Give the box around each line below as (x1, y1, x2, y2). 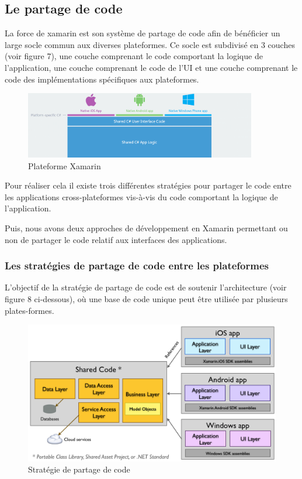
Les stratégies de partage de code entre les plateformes (5, 258, 269, 273)
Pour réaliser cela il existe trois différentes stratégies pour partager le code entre (5, 179, 291, 191)
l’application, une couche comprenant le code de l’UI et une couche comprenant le (5, 61, 298, 73)
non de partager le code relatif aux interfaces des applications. (5, 233, 227, 245)
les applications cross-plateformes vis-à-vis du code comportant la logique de (5, 190, 278, 203)
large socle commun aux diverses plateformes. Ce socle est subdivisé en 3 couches (5, 38, 295, 50)
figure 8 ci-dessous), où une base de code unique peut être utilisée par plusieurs (5, 293, 288, 305)
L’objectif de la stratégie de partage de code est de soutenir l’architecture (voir (5, 281, 287, 293)
